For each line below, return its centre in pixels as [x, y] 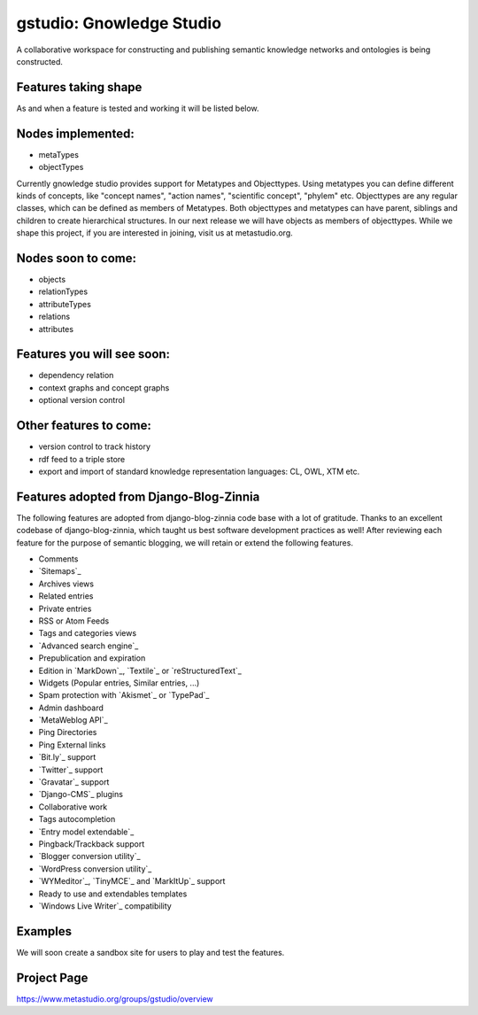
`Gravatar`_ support [74, 782]
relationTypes [63, 291]
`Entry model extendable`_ [86, 832]
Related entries [66, 596]
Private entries [65, 608]
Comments [58, 559]
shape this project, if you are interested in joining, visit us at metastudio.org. [155, 233]
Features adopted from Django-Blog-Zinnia [138, 496]
